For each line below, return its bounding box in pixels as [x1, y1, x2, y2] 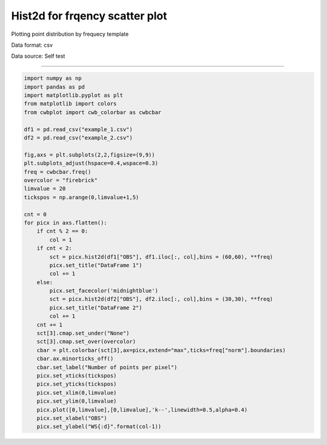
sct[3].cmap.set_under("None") [36, 330, 130, 337]
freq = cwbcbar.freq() [24, 168, 91, 175]
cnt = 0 [24, 211, 47, 218]
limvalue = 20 [24, 185, 66, 192]
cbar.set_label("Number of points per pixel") [36, 364, 178, 370]
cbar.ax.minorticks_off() [36, 355, 114, 362]
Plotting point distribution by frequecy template [11, 30, 129, 38]
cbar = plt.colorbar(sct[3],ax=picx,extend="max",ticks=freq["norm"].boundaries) [36, 347, 286, 353]
